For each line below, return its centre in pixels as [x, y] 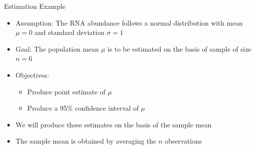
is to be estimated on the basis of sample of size [179, 48]
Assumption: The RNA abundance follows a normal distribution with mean [129, 22]
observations [183, 141]
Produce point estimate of [66, 91]
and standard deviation [70, 32]
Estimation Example [35, 6]
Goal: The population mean [57, 48]
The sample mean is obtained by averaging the [86, 141]
